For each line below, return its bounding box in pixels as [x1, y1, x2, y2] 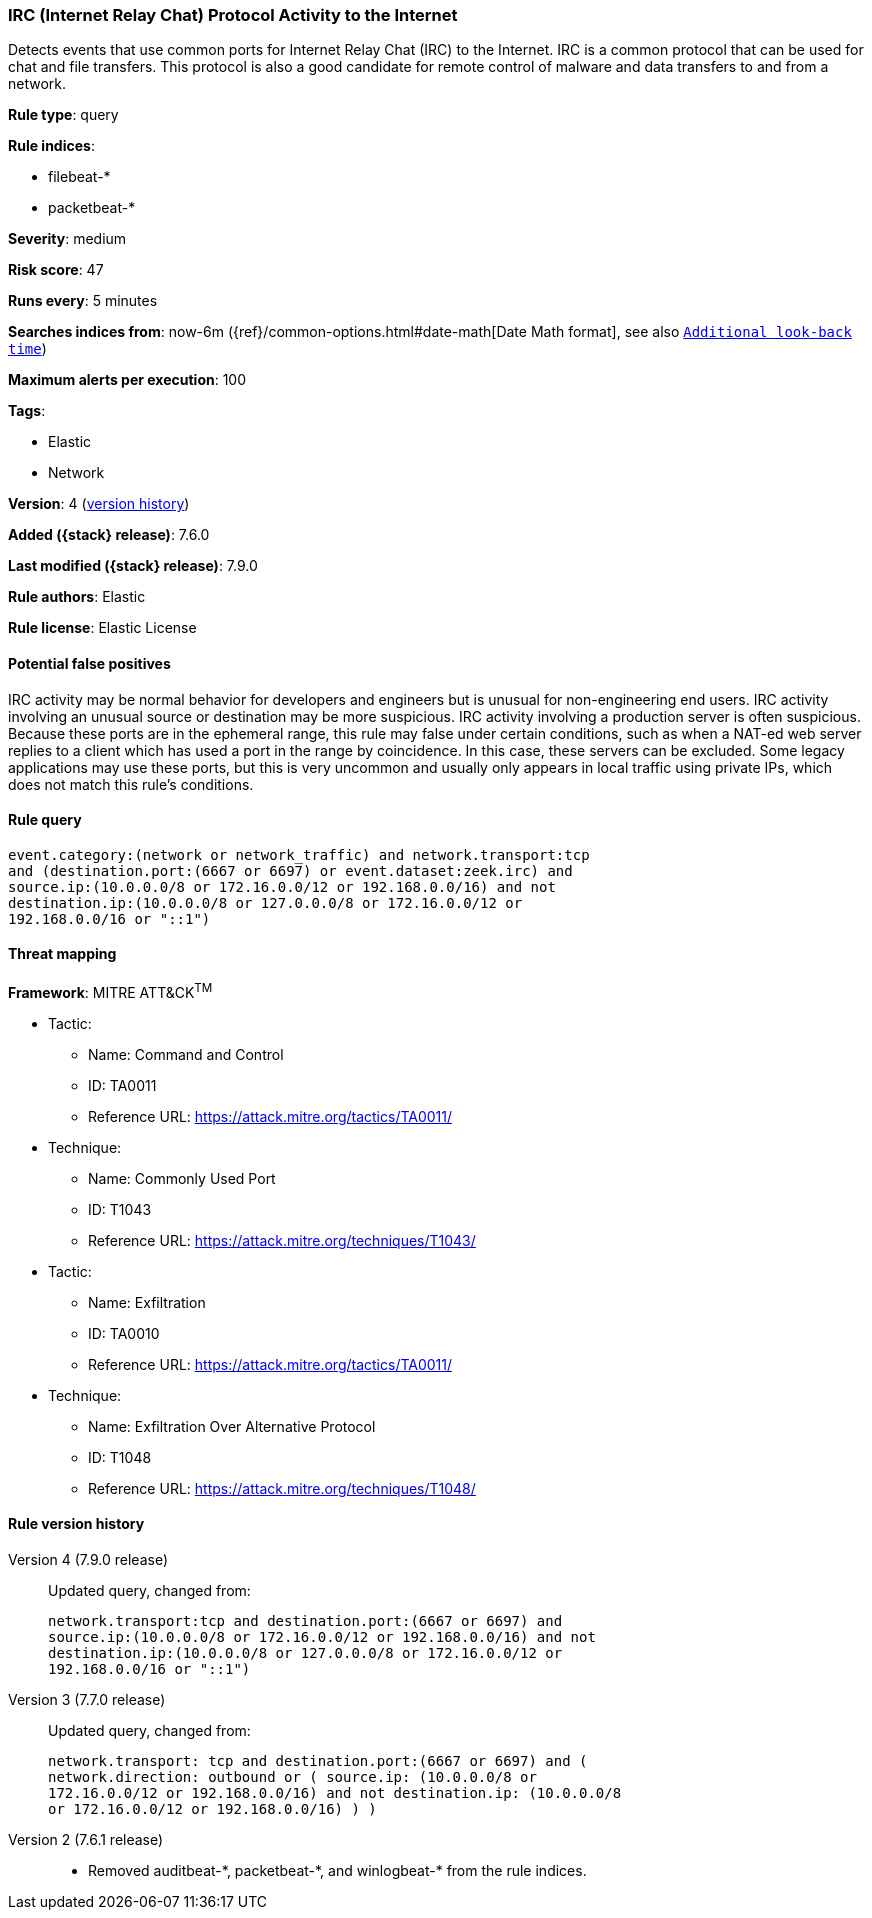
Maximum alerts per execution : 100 [8, 371, 247, 389]
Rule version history [8, 1515, 145, 1533]
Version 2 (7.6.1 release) [8, 1830, 164, 1848]
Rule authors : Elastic [8, 588, 146, 606]
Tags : [8, 402, 46, 420]
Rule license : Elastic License [8, 619, 197, 637]
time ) [8, 340, 47, 358]
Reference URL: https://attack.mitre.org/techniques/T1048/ [88, 1479, 476, 1497]
